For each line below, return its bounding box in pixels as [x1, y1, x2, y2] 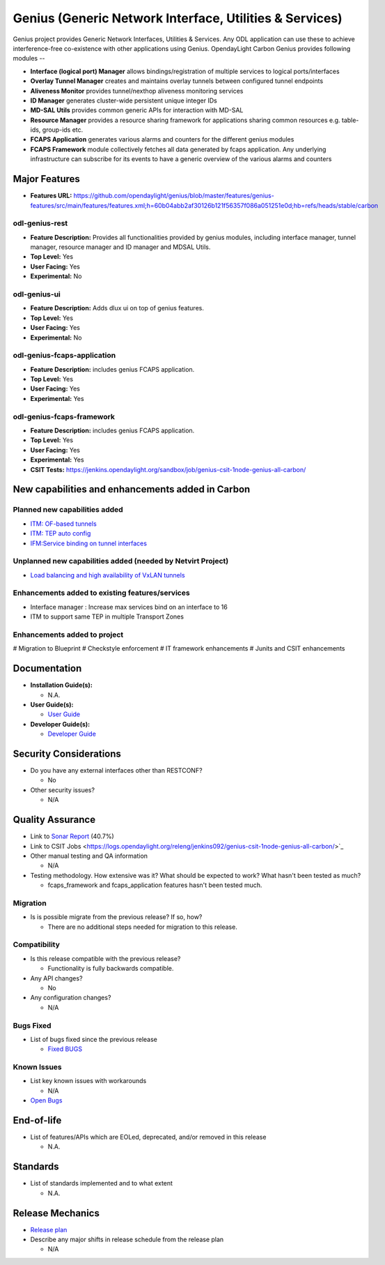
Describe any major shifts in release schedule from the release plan [30, 1235, 224, 1244]
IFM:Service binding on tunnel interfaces [30, 539, 148, 547]
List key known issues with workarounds [30, 1077, 147, 1085]
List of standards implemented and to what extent [30, 1179, 173, 1188]
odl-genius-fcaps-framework [13, 411, 115, 421]
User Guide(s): [30, 701, 74, 709]
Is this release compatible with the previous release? [30, 954, 181, 962]
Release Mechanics [13, 1207, 100, 1219]
